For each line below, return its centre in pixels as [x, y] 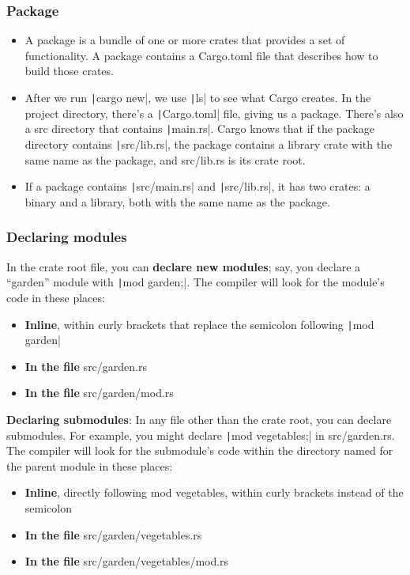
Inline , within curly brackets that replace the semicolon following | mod [199, 324]
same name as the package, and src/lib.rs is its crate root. [165, 159]
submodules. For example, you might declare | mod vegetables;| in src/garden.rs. [201, 435]
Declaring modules [67, 237]
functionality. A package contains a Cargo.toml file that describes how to [201, 55]
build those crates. [69, 71]
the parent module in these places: [90, 465]
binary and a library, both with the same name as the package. [177, 201]
